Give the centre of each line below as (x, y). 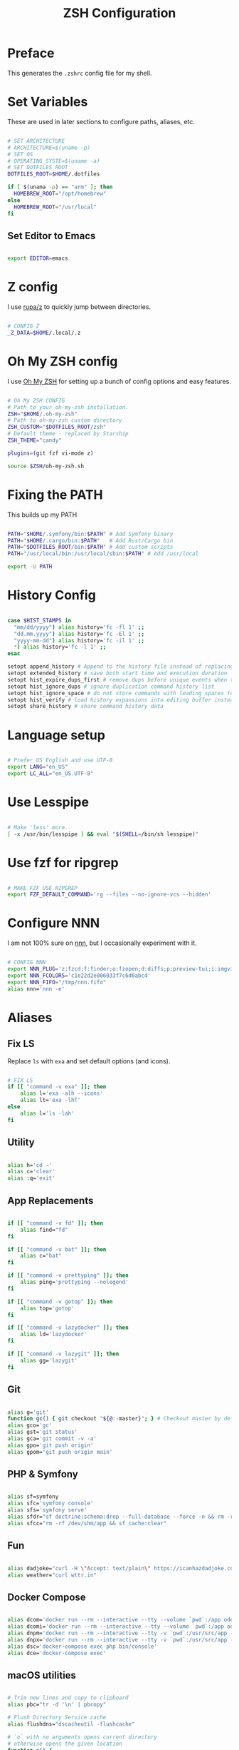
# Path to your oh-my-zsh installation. (68, 407)
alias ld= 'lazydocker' (54, 1335)
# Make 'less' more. (38, 827)
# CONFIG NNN (27, 962)
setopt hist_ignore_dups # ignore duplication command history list (111, 687)
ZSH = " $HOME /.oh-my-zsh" (43, 414)
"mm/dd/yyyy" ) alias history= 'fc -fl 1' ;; (79, 627)
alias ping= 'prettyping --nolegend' (75, 1283)
